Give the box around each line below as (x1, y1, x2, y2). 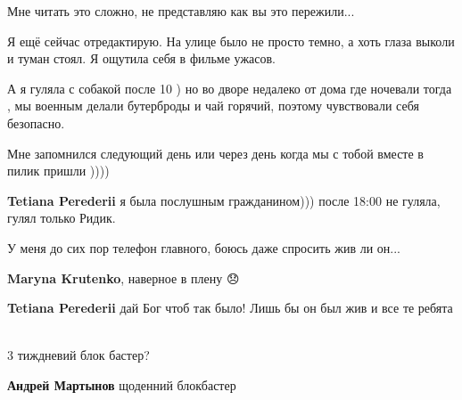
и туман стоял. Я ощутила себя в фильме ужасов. (7, 49, 276, 68)
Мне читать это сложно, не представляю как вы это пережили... (7, 2, 355, 20)
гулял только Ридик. (7, 208, 116, 227)
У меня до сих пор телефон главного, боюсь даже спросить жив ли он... (7, 238, 400, 257)
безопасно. (7, 113, 65, 132)
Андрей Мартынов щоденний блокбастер (7, 375, 236, 394)
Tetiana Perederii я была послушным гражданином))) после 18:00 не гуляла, (7, 191, 441, 209)
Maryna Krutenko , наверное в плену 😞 (7, 268, 240, 287)
